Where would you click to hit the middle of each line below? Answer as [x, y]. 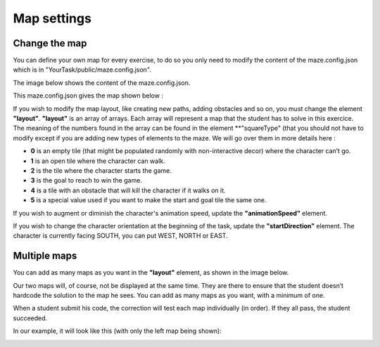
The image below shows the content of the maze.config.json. [102, 83]
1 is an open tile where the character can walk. [98, 161]
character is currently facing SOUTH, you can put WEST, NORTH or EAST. [120, 236]
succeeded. [30, 318]
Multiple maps [45, 256]
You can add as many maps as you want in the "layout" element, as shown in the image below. [151, 273]
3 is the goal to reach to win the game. [86, 181]
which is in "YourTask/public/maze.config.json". [82, 70]
